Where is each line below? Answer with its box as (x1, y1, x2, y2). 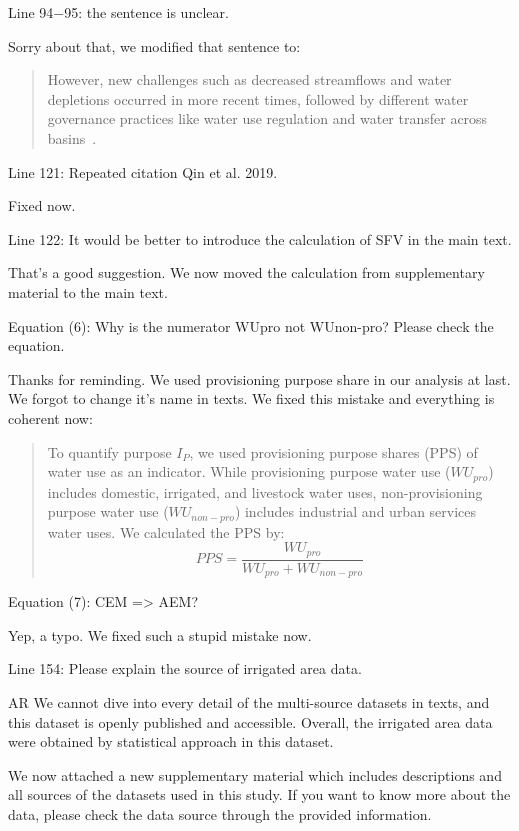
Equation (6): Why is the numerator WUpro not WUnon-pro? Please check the (8, 315, 494, 336)
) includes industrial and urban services (234, 501, 477, 522)
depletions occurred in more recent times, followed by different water (47, 88, 469, 109)
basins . (47, 127, 97, 148)
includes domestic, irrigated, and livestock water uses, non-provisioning (47, 481, 483, 502)
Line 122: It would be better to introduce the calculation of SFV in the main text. (8, 228, 512, 249)
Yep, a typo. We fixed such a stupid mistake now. (8, 624, 312, 645)
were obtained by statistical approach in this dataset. (8, 731, 334, 752)
